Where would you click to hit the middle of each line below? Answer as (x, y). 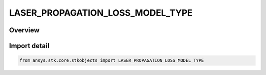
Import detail (29, 46)
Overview (24, 30)
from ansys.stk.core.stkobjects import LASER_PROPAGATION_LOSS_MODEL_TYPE (112, 61)
